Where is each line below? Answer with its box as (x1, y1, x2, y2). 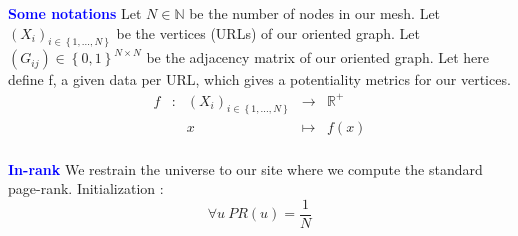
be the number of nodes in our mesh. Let (189, 3, 441, 23)
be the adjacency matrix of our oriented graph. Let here (146, 47, 490, 68)
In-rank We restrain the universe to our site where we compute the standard (8, 158, 483, 179)
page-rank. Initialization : (8, 178, 164, 199)
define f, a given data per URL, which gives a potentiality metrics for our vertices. (8, 69, 511, 90)
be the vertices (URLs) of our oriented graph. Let (116, 22, 421, 43)
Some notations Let (8, 3, 142, 23)
